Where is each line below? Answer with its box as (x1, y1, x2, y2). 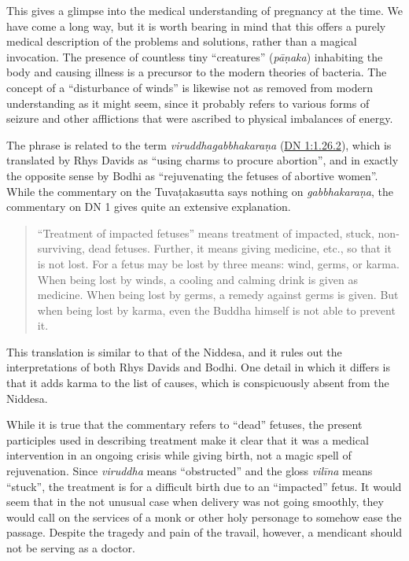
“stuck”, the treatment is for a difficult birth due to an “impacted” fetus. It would (6, 478, 402, 494)
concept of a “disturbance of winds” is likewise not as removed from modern (6, 79, 374, 95)
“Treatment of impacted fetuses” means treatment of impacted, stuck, (37, 224, 374, 241)
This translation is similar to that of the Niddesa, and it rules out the (6, 343, 342, 360)
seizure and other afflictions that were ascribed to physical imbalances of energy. (6, 110, 393, 127)
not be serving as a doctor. (6, 540, 135, 555)
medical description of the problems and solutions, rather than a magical (6, 33, 357, 50)
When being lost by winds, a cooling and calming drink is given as (37, 271, 358, 287)
